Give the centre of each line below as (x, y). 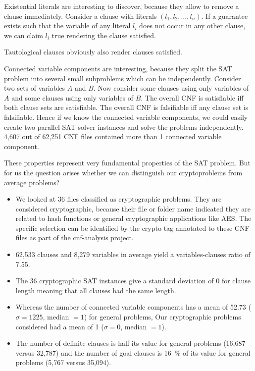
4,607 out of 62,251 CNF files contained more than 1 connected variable (113, 136)
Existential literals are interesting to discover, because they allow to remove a (122, 6)
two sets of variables (35, 88)
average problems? (32, 182)
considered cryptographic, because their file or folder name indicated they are (133, 208)
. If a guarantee (225, 16)
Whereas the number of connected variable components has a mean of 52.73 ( (133, 307)
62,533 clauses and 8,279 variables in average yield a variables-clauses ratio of (133, 254)
